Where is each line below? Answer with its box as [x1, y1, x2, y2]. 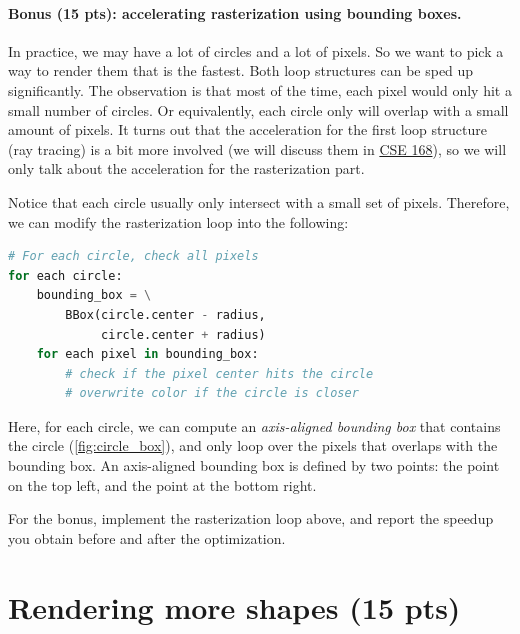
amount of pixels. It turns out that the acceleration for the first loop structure [8, 119, 487, 140]
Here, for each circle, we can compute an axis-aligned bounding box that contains [8, 415, 501, 436]
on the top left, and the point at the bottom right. [8, 474, 317, 495]
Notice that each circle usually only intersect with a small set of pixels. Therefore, [8, 191, 510, 212]
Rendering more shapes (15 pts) [8, 586, 461, 627]
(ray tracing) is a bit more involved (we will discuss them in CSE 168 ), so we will [8, 138, 507, 159]
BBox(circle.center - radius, [65, 307, 266, 322]
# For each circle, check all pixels [8, 249, 259, 264]
